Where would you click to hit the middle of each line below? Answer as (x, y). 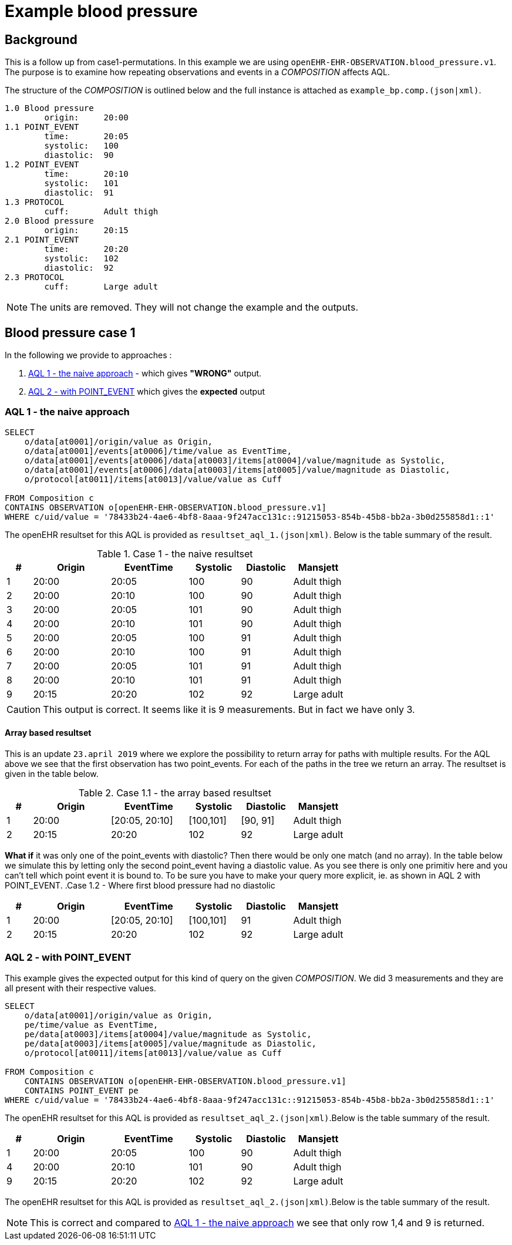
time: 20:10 (86, 174)
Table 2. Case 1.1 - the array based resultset (175, 793)
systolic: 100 (81, 146)
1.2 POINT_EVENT (42, 165)
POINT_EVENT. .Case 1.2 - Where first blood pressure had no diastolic (140, 885)
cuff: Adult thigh (101, 212)
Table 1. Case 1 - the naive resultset (175, 553)
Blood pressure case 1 (70, 332)
